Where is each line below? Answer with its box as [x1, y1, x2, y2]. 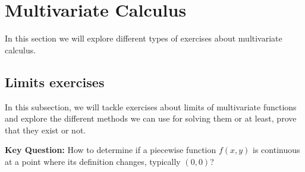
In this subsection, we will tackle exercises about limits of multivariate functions [5, 100, 297, 113]
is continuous [253, 144, 300, 156]
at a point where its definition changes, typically [5, 155, 181, 167]
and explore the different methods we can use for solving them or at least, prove [5, 112, 297, 125]
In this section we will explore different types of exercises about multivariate [5, 32, 282, 44]
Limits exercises [5, 72, 105, 91]
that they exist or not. [5, 123, 86, 136]
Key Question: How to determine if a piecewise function [5, 144, 216, 156]
